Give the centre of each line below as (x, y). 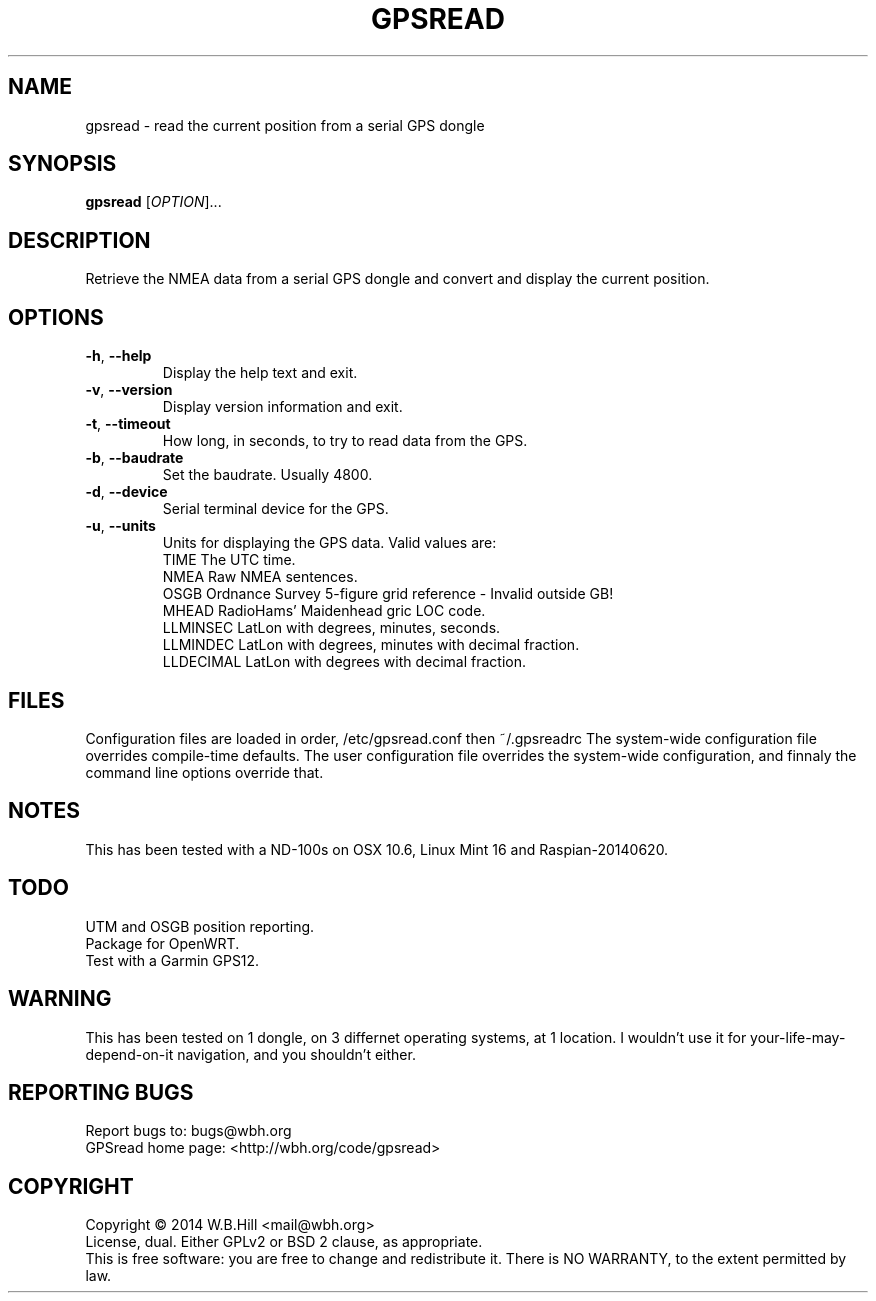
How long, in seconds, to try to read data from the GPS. (345, 441)
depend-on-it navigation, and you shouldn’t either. (250, 1054)
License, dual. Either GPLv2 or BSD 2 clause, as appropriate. (284, 1242)
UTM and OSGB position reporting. (200, 926)
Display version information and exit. (282, 407)
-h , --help (118, 356)
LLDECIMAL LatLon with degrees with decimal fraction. (344, 662)
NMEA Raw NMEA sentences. (260, 577)
